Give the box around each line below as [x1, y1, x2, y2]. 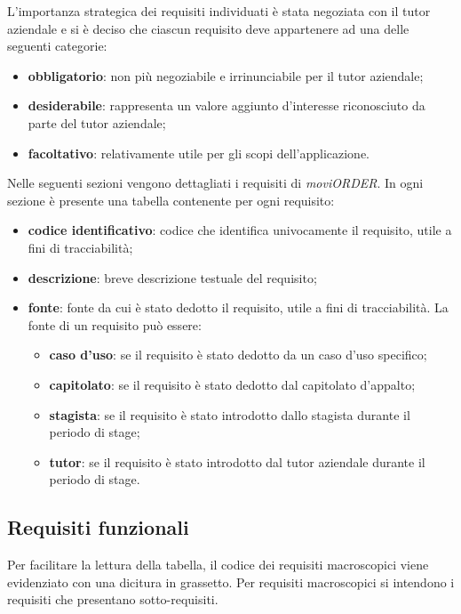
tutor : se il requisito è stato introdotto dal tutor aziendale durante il [49, 452, 425, 471]
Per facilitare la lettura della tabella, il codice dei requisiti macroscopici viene [7, 555, 429, 574]
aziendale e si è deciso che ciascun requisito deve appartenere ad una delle [7, 19, 409, 37]
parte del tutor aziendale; [28, 113, 166, 132]
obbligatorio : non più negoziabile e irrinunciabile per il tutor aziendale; [28, 66, 424, 85]
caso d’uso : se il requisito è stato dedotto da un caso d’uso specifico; [49, 345, 427, 364]
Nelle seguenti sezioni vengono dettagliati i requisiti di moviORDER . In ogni [7, 174, 424, 192]
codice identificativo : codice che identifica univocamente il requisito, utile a [28, 221, 452, 239]
